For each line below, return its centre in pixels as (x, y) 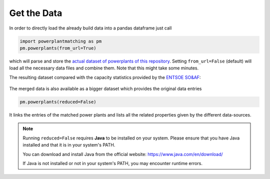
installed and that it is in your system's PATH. (69, 145)
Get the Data (36, 13)
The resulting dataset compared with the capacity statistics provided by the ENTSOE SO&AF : (105, 77)
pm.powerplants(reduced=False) (58, 102)
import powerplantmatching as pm (61, 41)
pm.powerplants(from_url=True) (58, 48)
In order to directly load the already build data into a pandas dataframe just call (90, 28)
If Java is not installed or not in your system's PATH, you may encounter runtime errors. (112, 163)
